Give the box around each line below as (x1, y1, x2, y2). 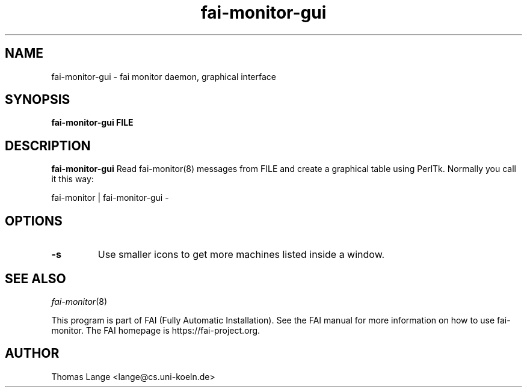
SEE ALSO (5, 271, 66, 286)
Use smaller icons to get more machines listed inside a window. (97, 248, 385, 261)
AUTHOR (5, 346, 60, 361)
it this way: (51, 174, 94, 185)
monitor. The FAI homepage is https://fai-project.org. (51, 325, 260, 335)
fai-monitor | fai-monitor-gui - (51, 192, 169, 203)
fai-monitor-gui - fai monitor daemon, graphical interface (51, 71, 276, 82)
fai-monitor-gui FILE (51, 117, 134, 128)
